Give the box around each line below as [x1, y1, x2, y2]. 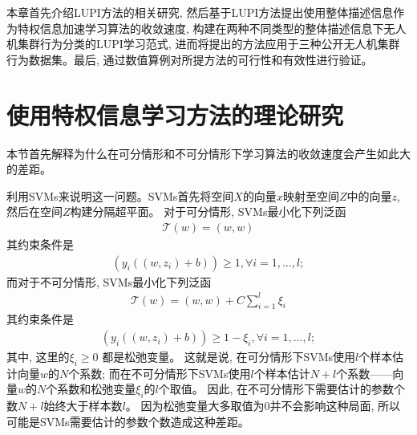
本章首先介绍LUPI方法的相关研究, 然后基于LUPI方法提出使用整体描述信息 [6, 4, 394, 20]
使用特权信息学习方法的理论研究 [6, 98, 344, 131]
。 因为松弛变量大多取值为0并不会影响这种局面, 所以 [125, 397, 400, 414]
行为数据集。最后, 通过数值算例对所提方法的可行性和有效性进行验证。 [6, 51, 373, 67]
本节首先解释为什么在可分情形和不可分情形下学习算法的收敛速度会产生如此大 [6, 144, 411, 161]
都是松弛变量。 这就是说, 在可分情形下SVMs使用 [102, 348, 356, 365]
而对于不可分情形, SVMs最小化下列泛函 [6, 273, 212, 290]
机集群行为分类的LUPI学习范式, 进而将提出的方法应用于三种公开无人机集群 [6, 35, 400, 52]
